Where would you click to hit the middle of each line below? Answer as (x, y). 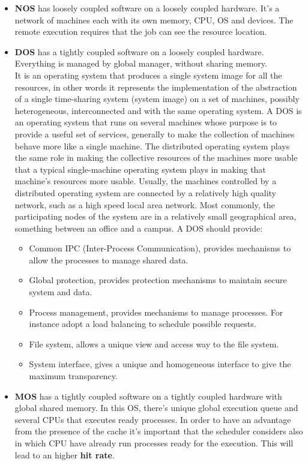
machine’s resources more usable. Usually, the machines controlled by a (146, 181)
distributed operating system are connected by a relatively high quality (145, 192)
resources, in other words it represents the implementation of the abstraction (156, 87)
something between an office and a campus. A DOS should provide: (139, 228)
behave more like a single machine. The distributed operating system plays (152, 145)
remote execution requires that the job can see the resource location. (141, 31)
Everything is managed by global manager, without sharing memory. (141, 63)
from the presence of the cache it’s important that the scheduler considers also (159, 431)
